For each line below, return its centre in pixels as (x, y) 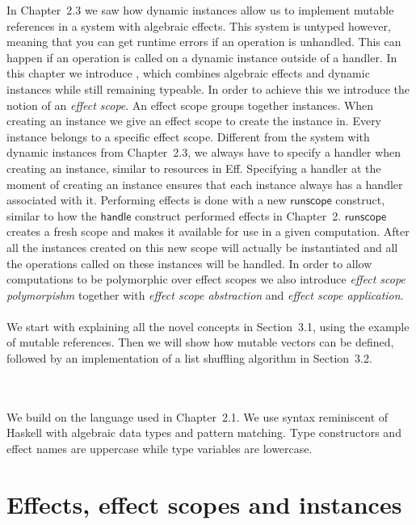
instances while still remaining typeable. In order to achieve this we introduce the (208, 88)
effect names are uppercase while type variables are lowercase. (160, 449)
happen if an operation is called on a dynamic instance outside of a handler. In (202, 57)
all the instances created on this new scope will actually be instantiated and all (202, 247)
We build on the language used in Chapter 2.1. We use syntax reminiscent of (197, 416)
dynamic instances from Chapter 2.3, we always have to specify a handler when (204, 152)
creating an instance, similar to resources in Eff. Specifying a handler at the (194, 168)
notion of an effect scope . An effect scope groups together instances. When (190, 105)
